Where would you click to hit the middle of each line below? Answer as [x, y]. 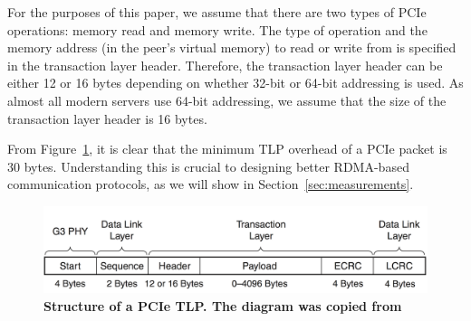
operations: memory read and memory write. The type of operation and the [217, 29]
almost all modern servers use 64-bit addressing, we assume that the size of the [227, 100]
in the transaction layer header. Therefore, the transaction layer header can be [225, 65]
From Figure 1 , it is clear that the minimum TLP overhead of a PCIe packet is [227, 149]
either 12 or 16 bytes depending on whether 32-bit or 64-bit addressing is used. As [235, 83]
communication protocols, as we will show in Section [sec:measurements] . [211, 184]
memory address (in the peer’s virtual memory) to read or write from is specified [232, 47]
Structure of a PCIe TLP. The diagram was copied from [223, 305]
